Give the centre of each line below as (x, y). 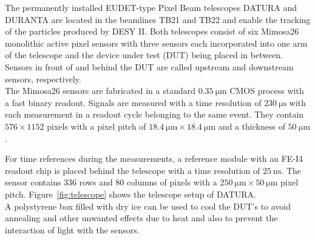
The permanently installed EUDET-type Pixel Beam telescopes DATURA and (151, 7)
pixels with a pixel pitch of (97, 126)
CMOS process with (267, 91)
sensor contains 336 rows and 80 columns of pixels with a (111, 182)
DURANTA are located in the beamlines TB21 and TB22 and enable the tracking (158, 19)
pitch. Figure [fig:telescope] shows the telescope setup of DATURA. (130, 194)
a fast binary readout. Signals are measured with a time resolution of (133, 102)
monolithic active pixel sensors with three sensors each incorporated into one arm (156, 43)
